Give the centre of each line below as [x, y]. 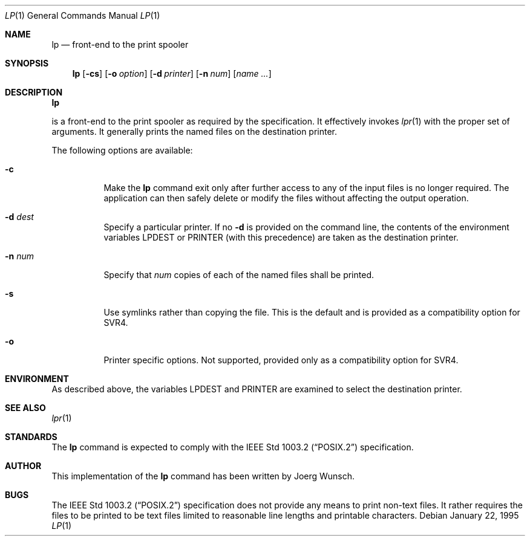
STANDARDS [31, 437]
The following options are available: [122, 150]
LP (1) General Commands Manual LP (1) [83, 15]
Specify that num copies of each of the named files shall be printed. [239, 275]
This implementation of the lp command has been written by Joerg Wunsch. [203, 476]
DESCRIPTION [34, 92]
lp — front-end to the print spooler [120, 44]
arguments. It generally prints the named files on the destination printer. [195, 131]
